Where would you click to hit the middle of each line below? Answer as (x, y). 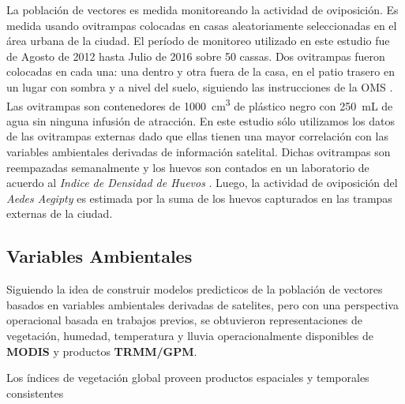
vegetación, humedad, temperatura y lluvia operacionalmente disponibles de (190, 335)
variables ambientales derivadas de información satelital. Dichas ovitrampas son (199, 151)
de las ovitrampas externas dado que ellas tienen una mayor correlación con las (197, 136)
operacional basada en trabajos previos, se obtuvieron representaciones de (185, 320)
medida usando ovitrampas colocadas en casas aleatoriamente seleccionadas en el (202, 25)
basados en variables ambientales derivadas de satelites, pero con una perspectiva (202, 304)
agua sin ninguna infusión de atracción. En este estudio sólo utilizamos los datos (201, 120)
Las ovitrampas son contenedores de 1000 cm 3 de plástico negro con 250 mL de (200, 104)
